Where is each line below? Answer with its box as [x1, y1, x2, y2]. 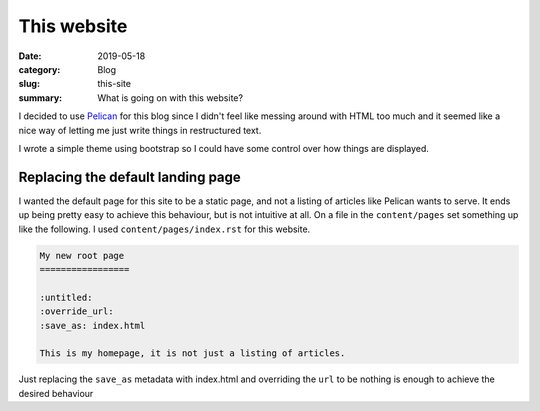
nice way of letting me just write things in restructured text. [18, 124, 262, 136]
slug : [18, 78, 40, 90]
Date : [18, 50, 42, 62]
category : [18, 63, 61, 75]
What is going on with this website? [97, 91, 244, 104]
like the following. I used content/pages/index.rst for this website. [18, 223, 311, 235]
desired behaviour [18, 387, 94, 399]
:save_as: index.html [39, 320, 146, 331]
